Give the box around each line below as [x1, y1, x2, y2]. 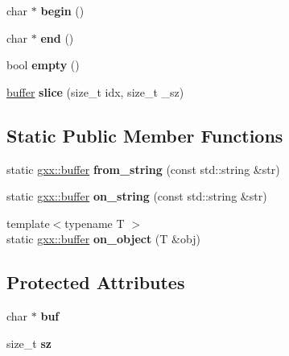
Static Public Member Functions [6, 122, 283, 147]
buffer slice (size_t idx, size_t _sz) [6, 83, 184, 100]
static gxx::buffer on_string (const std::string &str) [6, 188, 267, 205]
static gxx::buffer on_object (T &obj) [6, 230, 200, 247]
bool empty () [6, 56, 80, 73]
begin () [40, 2, 85, 19]
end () [40, 29, 74, 46]
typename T [64, 214, 125, 231]
